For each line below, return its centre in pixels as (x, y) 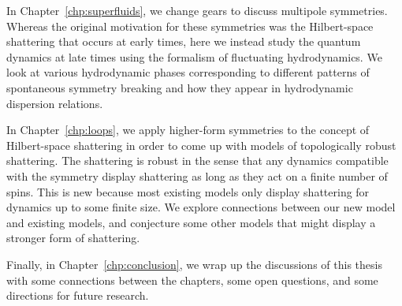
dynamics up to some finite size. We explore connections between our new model (201, 207)
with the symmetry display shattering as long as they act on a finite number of (197, 175)
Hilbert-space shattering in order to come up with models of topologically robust (201, 145)
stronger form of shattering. (73, 238)
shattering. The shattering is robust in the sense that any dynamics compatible (197, 160)
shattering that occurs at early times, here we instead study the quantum (184, 41)
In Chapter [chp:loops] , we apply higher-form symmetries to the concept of (188, 130)
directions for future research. (78, 295)
